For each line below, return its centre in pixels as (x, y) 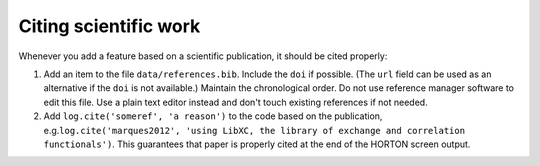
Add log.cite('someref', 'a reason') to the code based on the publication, (213, 116)
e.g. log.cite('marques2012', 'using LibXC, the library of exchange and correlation (254, 130)
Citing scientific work (109, 26)
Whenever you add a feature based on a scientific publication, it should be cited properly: (203, 56)
